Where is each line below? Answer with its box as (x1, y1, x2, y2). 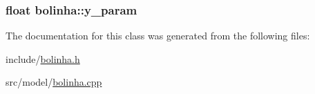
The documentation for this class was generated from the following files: (6, 28, 310, 43)
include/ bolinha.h (6, 51, 80, 66)
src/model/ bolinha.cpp (6, 75, 102, 89)
